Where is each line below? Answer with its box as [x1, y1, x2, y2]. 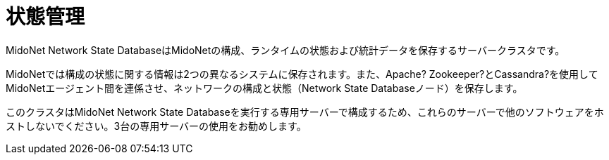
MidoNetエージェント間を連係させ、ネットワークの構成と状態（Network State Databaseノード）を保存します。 [6, 81, 523, 94]
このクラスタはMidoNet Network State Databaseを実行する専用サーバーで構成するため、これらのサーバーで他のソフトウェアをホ [6, 105, 604, 118]
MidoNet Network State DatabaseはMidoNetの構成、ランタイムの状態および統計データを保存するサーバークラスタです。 [6, 44, 565, 56]
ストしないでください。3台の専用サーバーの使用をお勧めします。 [6, 119, 307, 132]
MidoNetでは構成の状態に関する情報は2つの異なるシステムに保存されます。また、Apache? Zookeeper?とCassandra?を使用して [6, 67, 598, 80]
